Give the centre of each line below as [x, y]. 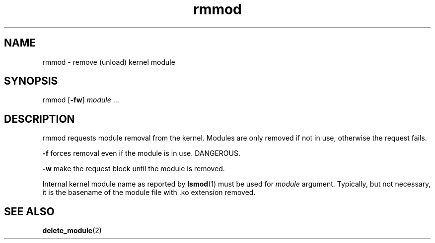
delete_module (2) [72, 231]
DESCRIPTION [39, 119]
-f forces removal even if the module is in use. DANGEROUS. [141, 153]
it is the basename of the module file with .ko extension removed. [149, 193]
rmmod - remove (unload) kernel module [109, 62]
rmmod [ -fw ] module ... [81, 100]
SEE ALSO [29, 211]
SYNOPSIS [31, 81]
